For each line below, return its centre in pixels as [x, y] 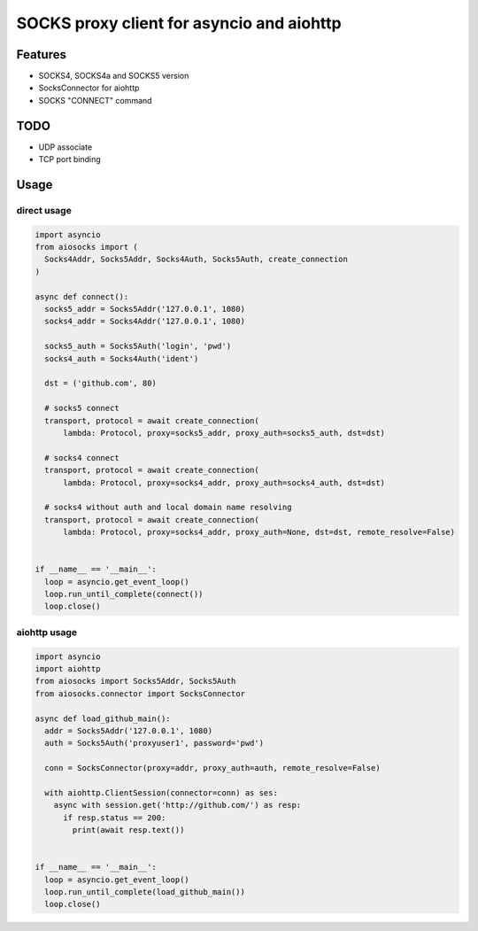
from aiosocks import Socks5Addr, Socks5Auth [135, 681]
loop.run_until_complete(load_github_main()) [145, 892]
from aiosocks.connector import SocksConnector [140, 694]
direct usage [44, 210]
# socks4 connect [82, 458]
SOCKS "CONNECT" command [95, 100]
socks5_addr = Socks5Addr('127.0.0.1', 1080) [145, 309]
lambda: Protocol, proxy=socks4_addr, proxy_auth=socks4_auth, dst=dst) [224, 482]
